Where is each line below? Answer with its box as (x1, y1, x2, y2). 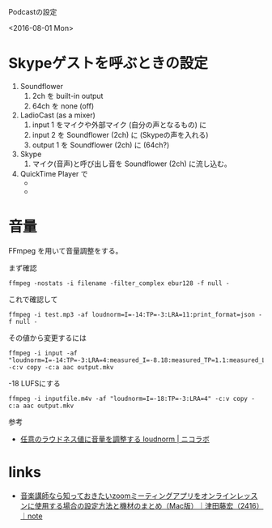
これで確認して (8, 294, 58, 304)
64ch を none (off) (32, 100, 95, 111)
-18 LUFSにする (8, 378, 61, 388)
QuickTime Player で (19, 168, 88, 178)
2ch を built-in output (32, 91, 104, 100)
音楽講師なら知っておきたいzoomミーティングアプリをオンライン (19, 491, 237, 500)
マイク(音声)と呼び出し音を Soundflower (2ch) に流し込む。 (32, 159, 232, 168)
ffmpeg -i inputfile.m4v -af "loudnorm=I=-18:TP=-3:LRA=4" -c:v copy (8, 394, 249, 402)
